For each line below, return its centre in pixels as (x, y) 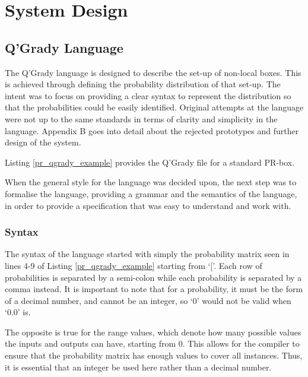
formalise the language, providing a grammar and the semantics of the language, (151, 193)
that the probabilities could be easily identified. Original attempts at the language (154, 107)
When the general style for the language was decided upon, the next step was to (151, 182)
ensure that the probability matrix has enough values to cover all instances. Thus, (154, 355)
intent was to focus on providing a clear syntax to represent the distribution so (148, 95)
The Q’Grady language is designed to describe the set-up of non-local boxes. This (153, 72)
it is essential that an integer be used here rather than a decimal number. (138, 367)
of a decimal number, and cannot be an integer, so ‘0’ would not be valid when (148, 300)
